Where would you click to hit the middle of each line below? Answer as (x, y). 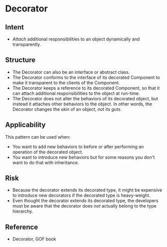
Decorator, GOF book (34, 239)
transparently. (27, 44)
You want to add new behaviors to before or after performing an (78, 146)
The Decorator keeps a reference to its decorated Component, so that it (86, 88)
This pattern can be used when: (38, 137)
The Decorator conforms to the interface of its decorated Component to (86, 77)
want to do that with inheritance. (46, 162)
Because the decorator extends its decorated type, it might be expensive (87, 190)
